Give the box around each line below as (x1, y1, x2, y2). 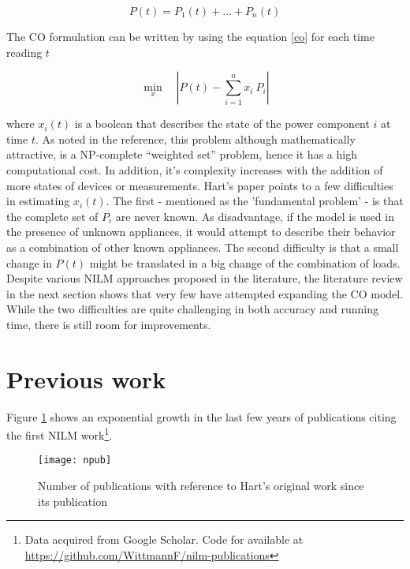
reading (6, 43, 43, 60)
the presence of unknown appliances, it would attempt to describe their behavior (6, 223, 396, 240)
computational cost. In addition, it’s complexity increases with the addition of (6, 161, 383, 178)
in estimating (6, 193, 70, 209)
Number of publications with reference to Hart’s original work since (38, 477, 364, 494)
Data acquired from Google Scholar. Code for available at (24, 531, 304, 548)
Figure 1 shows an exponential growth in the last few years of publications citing (6, 408, 397, 425)
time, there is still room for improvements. (6, 316, 211, 332)
